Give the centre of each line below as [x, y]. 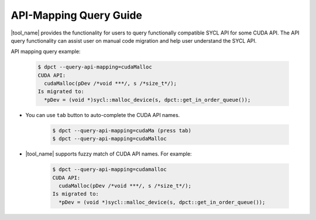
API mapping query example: [46, 51]
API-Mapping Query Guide [77, 15]
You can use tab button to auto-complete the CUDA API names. [103, 115]
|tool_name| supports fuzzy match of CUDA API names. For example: [109, 154]
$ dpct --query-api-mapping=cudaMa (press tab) [122, 130]
